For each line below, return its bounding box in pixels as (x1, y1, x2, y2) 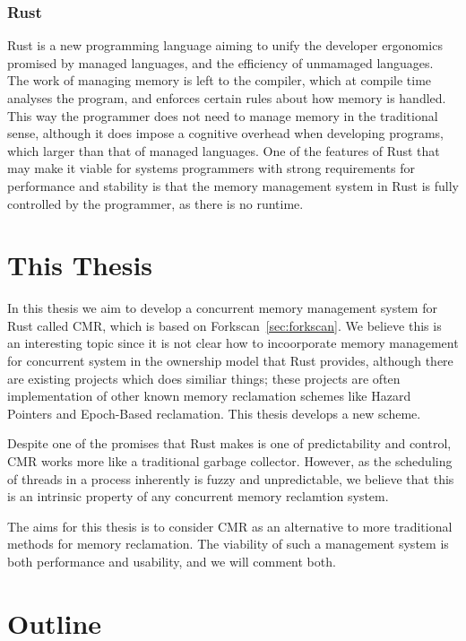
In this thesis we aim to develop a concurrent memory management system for (7, 299, 437, 317)
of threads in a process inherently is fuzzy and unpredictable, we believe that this (7, 469, 454, 488)
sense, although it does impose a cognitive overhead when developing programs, (7, 124, 444, 143)
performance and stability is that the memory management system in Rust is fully (7, 176, 459, 195)
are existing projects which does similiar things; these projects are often (7, 368, 401, 387)
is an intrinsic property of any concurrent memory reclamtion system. (7, 487, 389, 506)
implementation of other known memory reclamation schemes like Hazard (7, 386, 411, 405)
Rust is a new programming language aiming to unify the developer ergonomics (7, 36, 443, 55)
